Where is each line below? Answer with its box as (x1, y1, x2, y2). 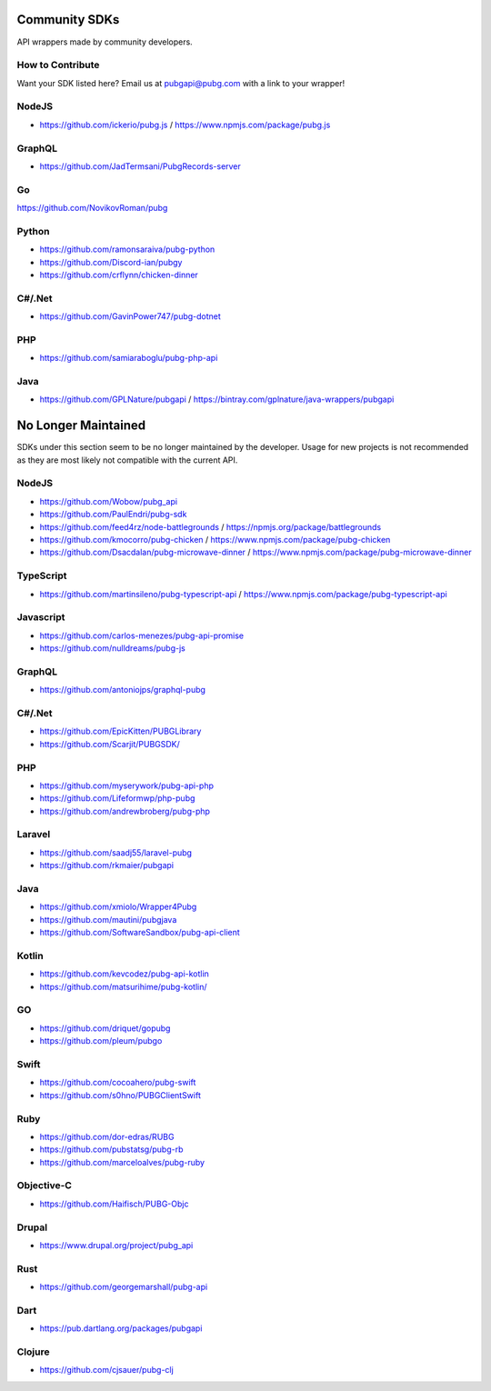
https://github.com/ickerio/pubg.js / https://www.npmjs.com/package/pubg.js (39, 119, 331, 130)
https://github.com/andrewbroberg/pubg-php (39, 806, 211, 816)
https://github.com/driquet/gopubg (39, 1023, 171, 1034)
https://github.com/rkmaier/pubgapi (39, 860, 175, 871)
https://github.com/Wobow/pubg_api (39, 495, 177, 506)
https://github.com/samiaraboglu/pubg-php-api (39, 353, 218, 364)
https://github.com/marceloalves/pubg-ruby (39, 1156, 205, 1167)
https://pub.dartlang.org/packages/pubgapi (39, 1323, 203, 1334)
